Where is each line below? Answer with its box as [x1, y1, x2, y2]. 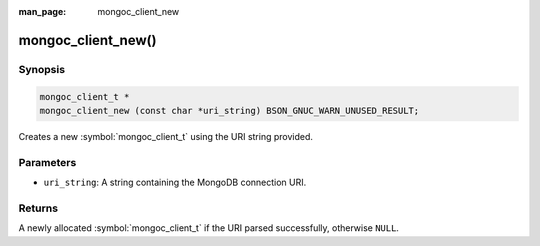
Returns [18, 201, 59, 215]
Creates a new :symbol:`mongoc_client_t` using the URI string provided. [18, 130, 314, 142]
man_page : [18, 6, 67, 17]
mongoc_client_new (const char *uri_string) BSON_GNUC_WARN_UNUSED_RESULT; [39, 105, 420, 116]
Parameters [18, 155, 77, 169]
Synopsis [18, 62, 65, 76]
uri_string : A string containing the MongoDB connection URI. [43, 176, 307, 189]
